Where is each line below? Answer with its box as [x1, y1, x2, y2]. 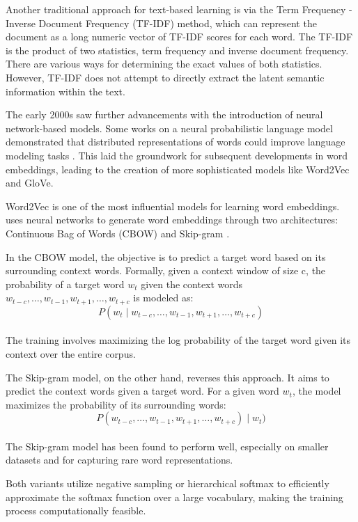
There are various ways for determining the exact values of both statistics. [6, 56, 322, 71]
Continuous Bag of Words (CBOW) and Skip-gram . [6, 226, 230, 240]
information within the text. [6, 84, 125, 98]
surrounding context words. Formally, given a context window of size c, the [6, 263, 326, 278]
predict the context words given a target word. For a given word [6, 383, 279, 398]
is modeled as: [133, 290, 194, 305]
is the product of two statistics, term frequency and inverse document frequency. [6, 42, 349, 57]
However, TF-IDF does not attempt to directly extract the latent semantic [6, 70, 325, 84]
